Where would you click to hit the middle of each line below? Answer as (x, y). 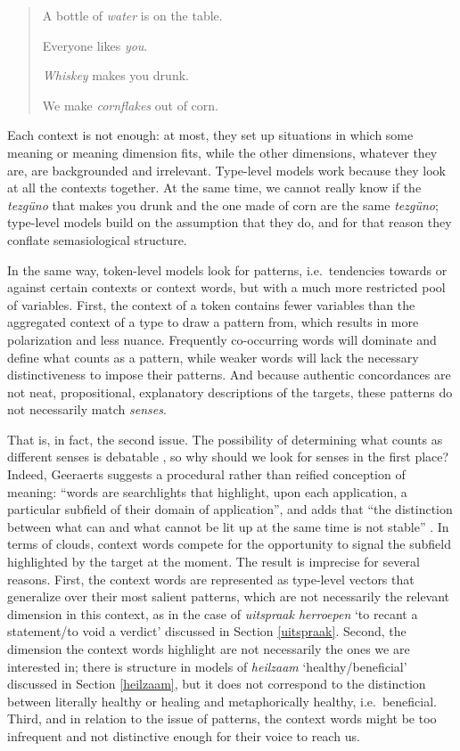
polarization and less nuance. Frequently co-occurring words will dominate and (222, 339)
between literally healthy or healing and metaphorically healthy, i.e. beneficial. (222, 701)
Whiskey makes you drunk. (115, 75)
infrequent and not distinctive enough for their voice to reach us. (184, 735)
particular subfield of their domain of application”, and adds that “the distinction (230, 509)
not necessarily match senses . (87, 409)
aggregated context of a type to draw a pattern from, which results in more (213, 322)
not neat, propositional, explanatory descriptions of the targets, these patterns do (230, 392)
